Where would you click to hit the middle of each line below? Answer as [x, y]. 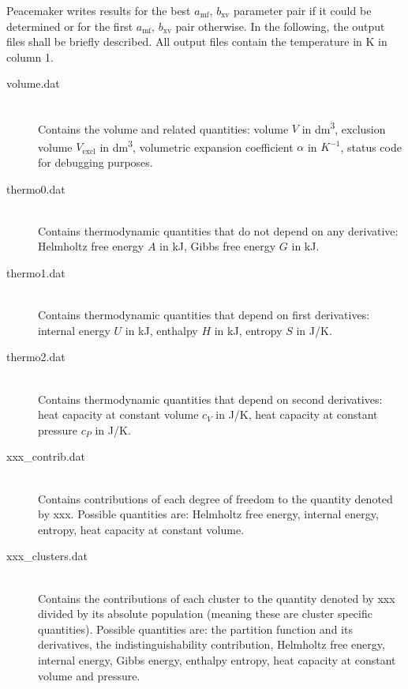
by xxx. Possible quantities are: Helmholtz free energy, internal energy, [208, 514]
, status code [371, 147]
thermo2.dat [36, 357]
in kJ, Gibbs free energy [218, 246]
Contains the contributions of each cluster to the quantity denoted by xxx [217, 598]
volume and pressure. [89, 675]
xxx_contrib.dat [46, 456]
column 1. [30, 56]
